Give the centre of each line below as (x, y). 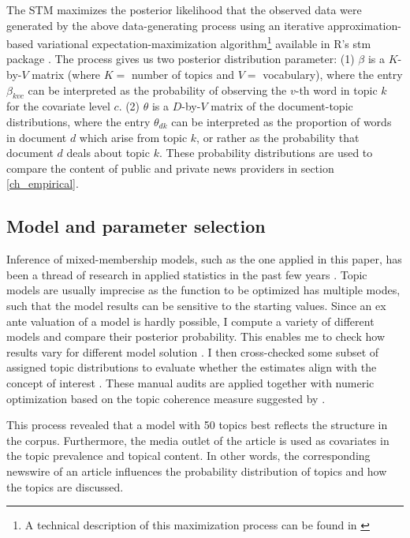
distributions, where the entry (78, 122)
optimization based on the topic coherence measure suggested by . (166, 398)
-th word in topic (336, 90)
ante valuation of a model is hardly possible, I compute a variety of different (190, 321)
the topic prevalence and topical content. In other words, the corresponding (188, 456)
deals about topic (108, 153)
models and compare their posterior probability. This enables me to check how (196, 336)
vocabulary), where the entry (333, 75)
